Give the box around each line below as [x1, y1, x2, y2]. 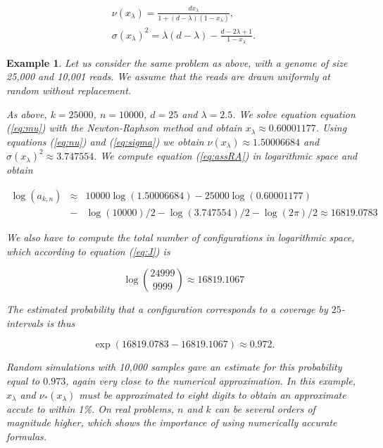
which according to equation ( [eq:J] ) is [6, 243, 170, 258]
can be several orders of [214, 401, 315, 416]
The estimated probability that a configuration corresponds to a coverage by [6, 302, 328, 316]
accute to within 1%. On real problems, [6, 401, 174, 416]
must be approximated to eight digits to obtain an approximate [79, 387, 346, 402]
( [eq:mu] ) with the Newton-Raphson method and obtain [6, 120, 242, 135]
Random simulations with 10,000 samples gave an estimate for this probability [6, 359, 342, 374]
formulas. [6, 428, 47, 443]
